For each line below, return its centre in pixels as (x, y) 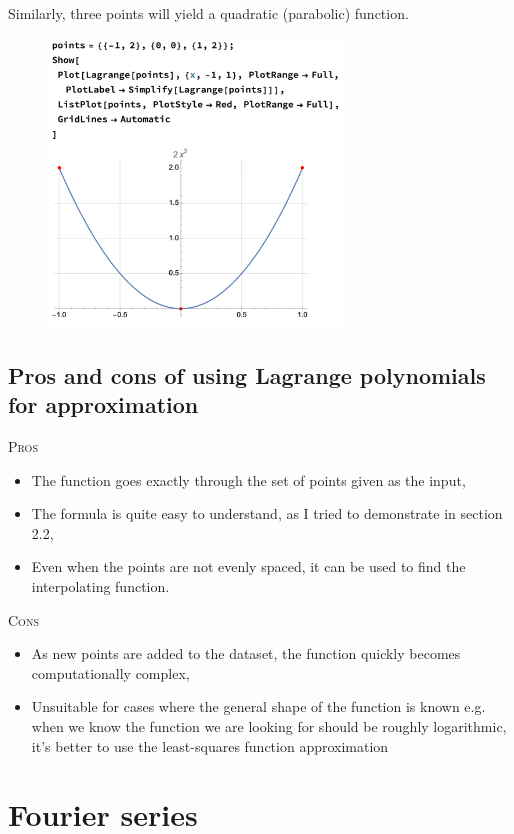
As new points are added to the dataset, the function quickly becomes (246, 653)
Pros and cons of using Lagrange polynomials (247, 374)
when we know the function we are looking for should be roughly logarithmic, (269, 725)
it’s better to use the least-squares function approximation (210, 745)
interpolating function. (100, 586)
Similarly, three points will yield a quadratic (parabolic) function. (208, 13)
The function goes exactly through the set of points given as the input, (248, 479)
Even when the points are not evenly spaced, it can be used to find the (248, 566)
